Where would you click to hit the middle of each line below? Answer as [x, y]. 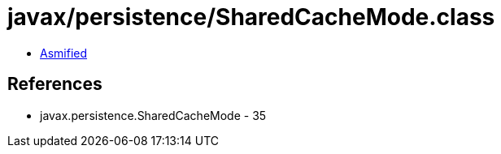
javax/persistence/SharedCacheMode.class [251, 17]
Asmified [64, 53]
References [55, 84]
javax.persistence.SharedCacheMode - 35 [153, 115]
